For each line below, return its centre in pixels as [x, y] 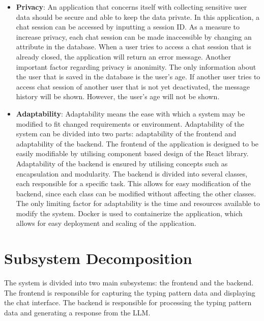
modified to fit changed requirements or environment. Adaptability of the [130, 123]
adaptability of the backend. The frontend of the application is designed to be [137, 143]
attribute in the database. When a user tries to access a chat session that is [134, 47]
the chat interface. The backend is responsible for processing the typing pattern [128, 302]
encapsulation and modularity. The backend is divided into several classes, [132, 173]
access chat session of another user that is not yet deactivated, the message [133, 86]
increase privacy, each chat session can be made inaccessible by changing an [134, 36]
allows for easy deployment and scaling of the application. [106, 223]
